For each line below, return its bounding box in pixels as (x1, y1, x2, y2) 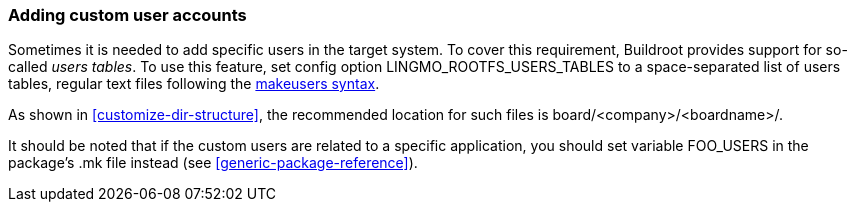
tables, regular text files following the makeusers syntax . (8, 75, 380, 93)
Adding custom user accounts (8, 5, 247, 25)
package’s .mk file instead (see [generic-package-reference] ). (8, 154, 418, 172)
